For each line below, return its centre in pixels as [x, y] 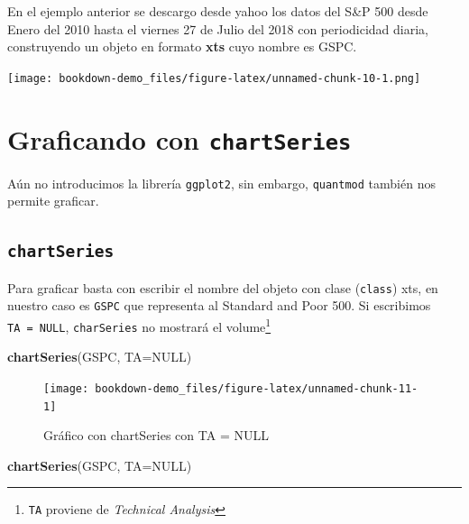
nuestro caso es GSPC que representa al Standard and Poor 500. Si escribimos [219, 305]
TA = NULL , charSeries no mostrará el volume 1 [139, 325]
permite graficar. [53, 201]
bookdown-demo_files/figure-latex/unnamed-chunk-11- [257, 388]
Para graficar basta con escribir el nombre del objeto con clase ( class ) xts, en [223, 287]
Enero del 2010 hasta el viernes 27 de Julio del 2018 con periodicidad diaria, [218, 28]
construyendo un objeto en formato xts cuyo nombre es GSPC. [182, 46]
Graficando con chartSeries [179, 138]
